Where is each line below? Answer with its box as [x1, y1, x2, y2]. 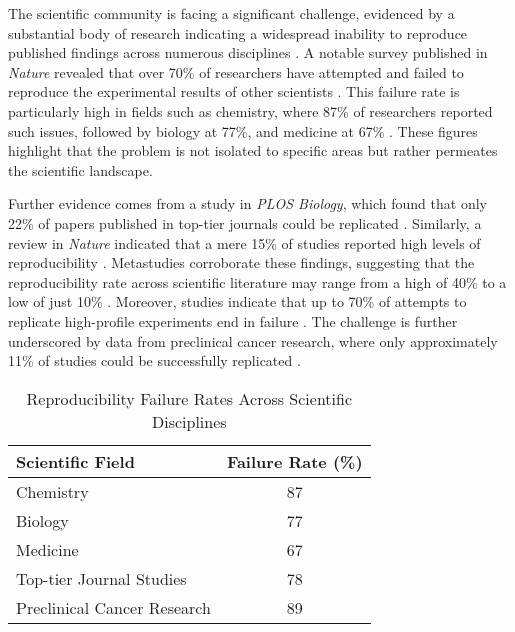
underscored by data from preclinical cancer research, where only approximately [8, 330, 498, 351]
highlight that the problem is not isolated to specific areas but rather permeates [8, 140, 498, 161]
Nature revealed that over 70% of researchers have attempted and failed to [8, 61, 464, 82]
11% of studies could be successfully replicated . [8, 350, 301, 371]
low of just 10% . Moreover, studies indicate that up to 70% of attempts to [8, 291, 467, 312]
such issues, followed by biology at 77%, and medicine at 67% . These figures [8, 120, 478, 141]
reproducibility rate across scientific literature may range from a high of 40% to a [8, 271, 507, 292]
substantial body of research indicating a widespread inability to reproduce [8, 22, 468, 43]
